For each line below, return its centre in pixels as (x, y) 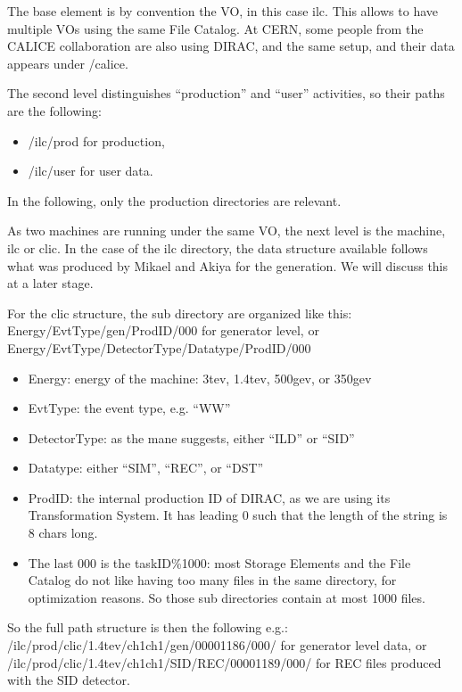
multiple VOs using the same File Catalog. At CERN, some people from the (215, 28)
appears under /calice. (68, 63)
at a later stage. (50, 283)
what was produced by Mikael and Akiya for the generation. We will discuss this (228, 265)
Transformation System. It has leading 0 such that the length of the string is (238, 515)
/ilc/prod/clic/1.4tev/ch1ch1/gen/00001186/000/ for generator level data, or (217, 645)
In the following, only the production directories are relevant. (174, 200)
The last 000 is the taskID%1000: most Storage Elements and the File (219, 562)
